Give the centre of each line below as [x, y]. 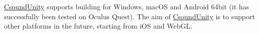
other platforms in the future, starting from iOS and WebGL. [98, 26]
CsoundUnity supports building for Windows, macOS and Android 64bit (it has [127, 6]
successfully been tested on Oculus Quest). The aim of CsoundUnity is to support [129, 16]
